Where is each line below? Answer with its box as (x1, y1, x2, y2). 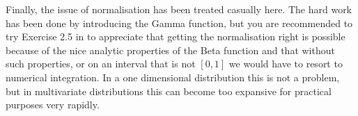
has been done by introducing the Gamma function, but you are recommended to (6, 15, 353, 30)
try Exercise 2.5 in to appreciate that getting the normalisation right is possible (6, 29, 345, 44)
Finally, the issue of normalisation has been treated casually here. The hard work (6, 2, 352, 16)
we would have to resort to (228, 56, 343, 71)
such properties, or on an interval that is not (6, 56, 196, 71)
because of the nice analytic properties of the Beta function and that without (6, 42, 335, 57)
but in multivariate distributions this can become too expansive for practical (6, 83, 332, 98)
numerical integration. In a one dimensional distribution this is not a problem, (6, 69, 340, 84)
